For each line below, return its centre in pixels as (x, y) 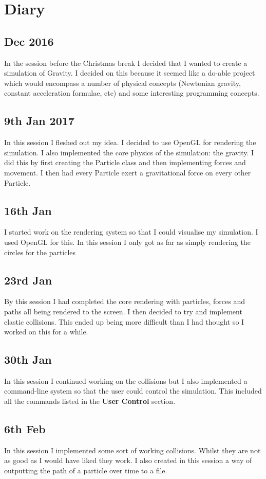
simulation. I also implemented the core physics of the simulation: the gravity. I (129, 152)
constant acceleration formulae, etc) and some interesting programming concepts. (132, 93)
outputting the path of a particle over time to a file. (86, 471)
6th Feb (25, 429)
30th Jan (28, 359)
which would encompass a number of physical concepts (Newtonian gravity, (122, 83)
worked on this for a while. (46, 332)
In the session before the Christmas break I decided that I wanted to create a (126, 63)
